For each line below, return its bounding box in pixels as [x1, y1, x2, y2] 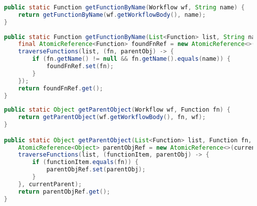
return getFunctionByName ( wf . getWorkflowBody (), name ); [18, 11, 206, 18]
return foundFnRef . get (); [18, 84, 103, 92]
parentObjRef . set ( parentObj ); [46, 166, 146, 173]
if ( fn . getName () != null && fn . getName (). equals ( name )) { [32, 55, 231, 63]
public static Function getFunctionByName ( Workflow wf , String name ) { [4, 4, 245, 11]
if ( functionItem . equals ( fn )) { [32, 159, 139, 166]
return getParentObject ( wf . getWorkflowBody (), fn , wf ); [18, 114, 206, 121]
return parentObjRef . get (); [18, 188, 110, 195]
